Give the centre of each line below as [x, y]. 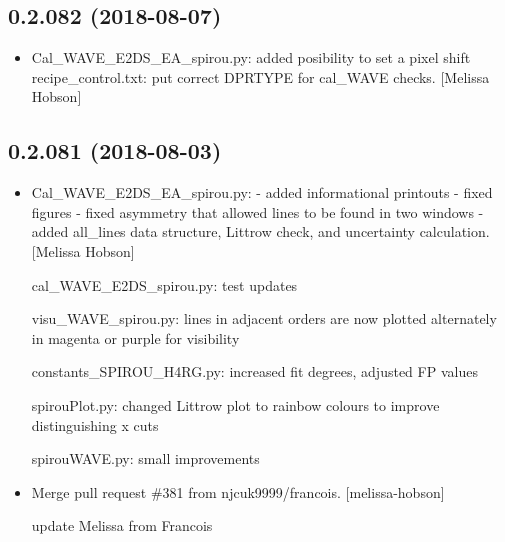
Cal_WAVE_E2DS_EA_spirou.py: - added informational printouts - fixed [262, 192]
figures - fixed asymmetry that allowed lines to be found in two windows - [257, 211]
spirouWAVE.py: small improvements [145, 458]
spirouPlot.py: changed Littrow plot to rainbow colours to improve [235, 404]
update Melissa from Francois [122, 525]
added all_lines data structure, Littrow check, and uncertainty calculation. [260, 231]
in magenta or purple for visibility [135, 337]
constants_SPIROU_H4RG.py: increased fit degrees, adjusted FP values [254, 371]
